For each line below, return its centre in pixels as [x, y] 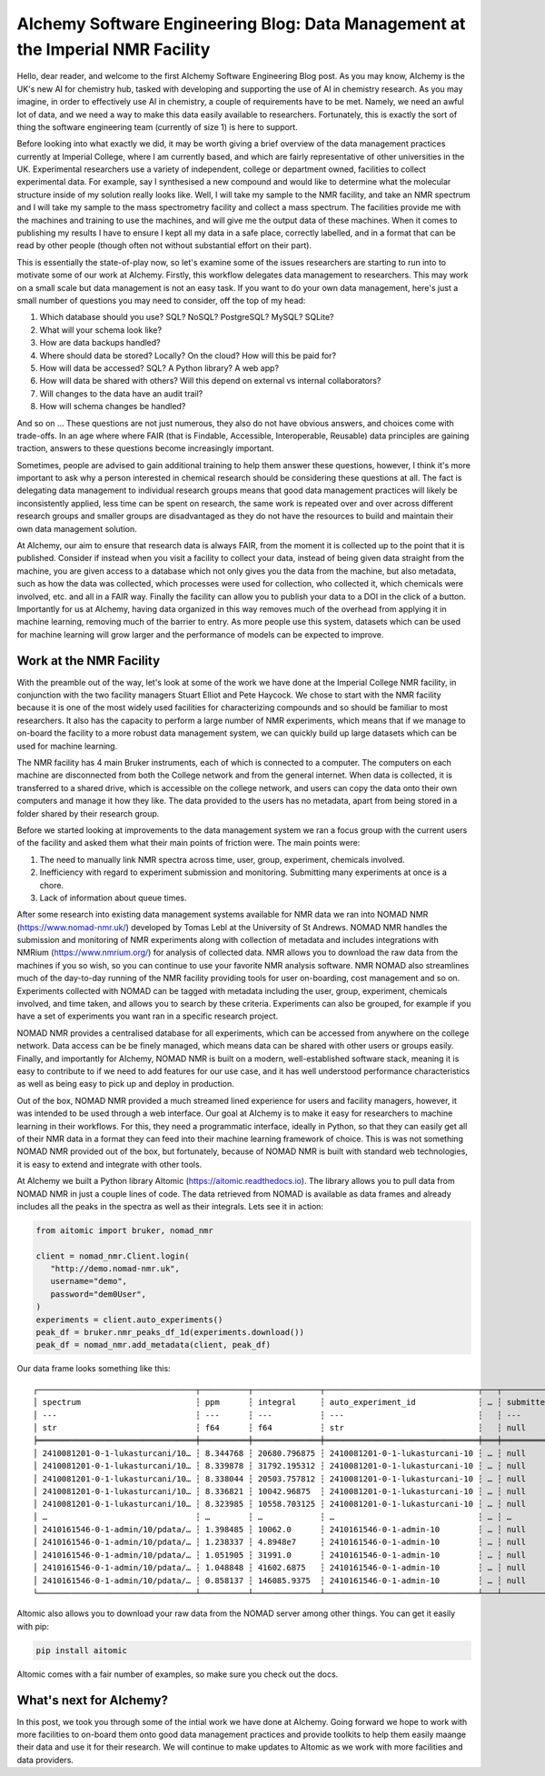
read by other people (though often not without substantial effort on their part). [164, 246]
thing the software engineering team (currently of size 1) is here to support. [158, 126]
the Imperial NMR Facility [114, 49]
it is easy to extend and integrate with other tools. [109, 1164]
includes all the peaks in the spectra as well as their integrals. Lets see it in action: [170, 1206]
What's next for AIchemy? [92, 1700]
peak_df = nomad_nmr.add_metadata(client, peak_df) [154, 1345]
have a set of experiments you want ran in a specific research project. [148, 1016]
